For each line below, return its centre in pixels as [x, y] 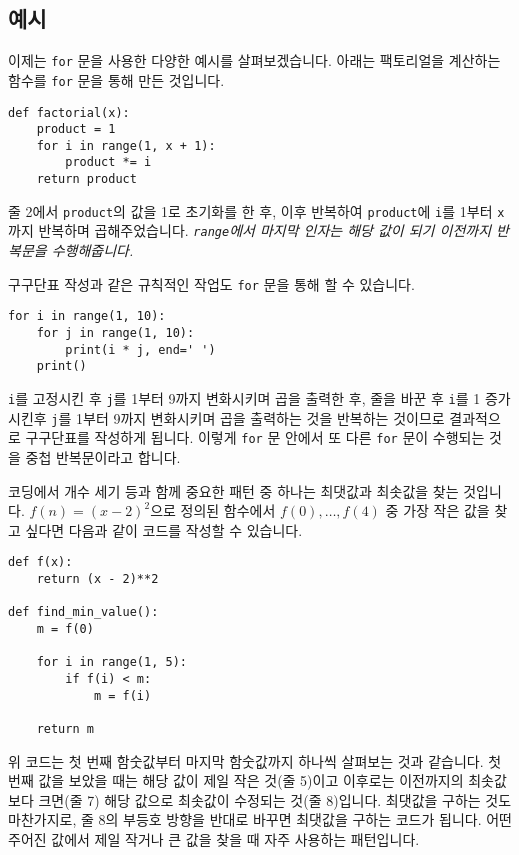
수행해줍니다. [92, 250]
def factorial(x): [69, 112]
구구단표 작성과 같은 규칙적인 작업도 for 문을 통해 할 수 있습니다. [211, 283]
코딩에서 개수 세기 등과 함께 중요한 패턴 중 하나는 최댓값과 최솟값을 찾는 [233, 490]
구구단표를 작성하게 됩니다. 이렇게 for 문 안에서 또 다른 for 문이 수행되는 [255, 437]
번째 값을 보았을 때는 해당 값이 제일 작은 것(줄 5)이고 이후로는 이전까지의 [236, 780]
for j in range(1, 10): [115, 333]
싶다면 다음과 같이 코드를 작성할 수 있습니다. [164, 529]
